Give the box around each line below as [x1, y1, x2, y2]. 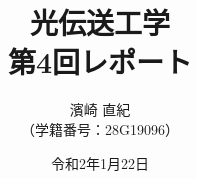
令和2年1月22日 [51, 152, 149, 173]
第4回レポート [7, 41, 193, 82]
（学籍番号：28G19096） [21, 118, 179, 139]
